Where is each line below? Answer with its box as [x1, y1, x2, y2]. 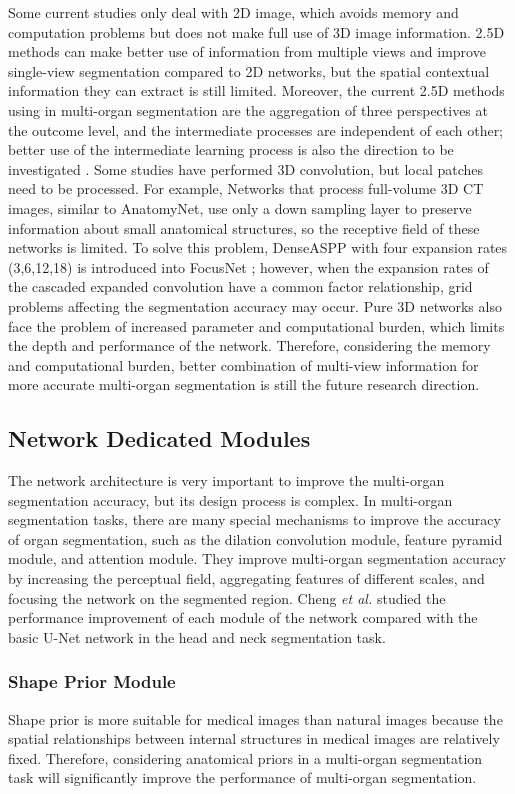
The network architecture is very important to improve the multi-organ [8, 470, 445, 491]
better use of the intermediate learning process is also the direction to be [8, 139, 454, 160]
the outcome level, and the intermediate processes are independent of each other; [8, 119, 504, 140]
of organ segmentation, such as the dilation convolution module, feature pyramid [8, 528, 503, 549]
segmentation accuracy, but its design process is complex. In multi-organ [8, 489, 453, 510]
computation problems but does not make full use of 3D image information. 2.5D [8, 21, 505, 42]
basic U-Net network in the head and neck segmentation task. [8, 626, 386, 647]
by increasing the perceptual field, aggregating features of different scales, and [8, 568, 485, 589]
